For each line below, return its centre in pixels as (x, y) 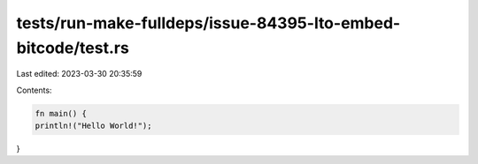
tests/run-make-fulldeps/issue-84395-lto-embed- (208, 23)
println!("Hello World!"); (93, 126)
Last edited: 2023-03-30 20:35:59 (79, 74)
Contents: (34, 90)
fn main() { (61, 113)
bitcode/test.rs (73, 48)
